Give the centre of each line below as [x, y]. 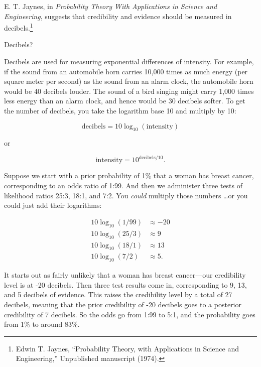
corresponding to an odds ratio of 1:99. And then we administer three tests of [123, 186]
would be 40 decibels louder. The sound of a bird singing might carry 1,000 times [129, 91]
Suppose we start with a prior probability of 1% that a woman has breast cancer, [129, 175]
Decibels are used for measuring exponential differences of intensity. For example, [129, 62]
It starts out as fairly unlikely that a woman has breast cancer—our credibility [125, 275]
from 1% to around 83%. [42, 324]
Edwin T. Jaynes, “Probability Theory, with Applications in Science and [127, 348]
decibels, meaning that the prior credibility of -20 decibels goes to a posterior [123, 304]
